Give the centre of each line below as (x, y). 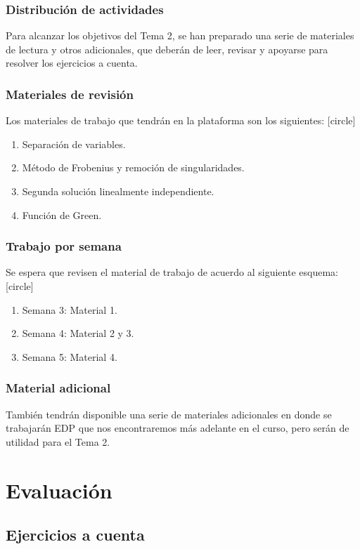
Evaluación (59, 490)
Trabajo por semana (64, 246)
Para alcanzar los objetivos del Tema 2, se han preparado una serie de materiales (180, 35)
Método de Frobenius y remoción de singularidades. (133, 167)
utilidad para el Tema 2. (58, 441)
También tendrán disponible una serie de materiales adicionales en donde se (169, 414)
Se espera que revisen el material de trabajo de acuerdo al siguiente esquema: (172, 272)
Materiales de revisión (70, 94)
